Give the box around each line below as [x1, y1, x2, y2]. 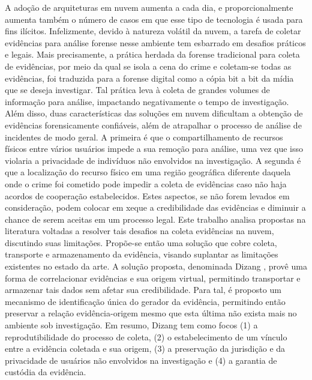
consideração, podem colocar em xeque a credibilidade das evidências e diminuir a [5, 201, 306, 214]
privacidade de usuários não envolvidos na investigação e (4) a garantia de [5, 354, 277, 366]
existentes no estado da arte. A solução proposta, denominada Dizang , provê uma [5, 260, 307, 273]
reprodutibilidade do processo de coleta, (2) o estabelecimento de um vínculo [5, 330, 287, 343]
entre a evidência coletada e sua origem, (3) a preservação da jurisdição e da [5, 342, 286, 355]
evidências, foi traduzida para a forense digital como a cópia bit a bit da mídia [5, 71, 294, 84]
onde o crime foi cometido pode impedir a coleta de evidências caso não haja [5, 177, 287, 190]
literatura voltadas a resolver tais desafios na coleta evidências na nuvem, [5, 225, 274, 237]
